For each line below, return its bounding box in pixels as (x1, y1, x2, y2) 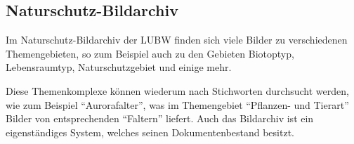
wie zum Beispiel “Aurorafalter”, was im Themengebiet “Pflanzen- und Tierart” (6, 97, 349, 112)
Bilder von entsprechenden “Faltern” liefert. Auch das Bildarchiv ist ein (6, 111, 314, 126)
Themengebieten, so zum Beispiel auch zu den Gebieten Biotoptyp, (6, 46, 294, 60)
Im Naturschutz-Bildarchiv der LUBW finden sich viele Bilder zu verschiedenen (6, 32, 348, 47)
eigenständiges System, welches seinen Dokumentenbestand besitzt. (6, 124, 294, 139)
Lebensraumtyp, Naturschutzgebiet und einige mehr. (6, 60, 232, 74)
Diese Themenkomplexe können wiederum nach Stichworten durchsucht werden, (6, 83, 349, 98)
